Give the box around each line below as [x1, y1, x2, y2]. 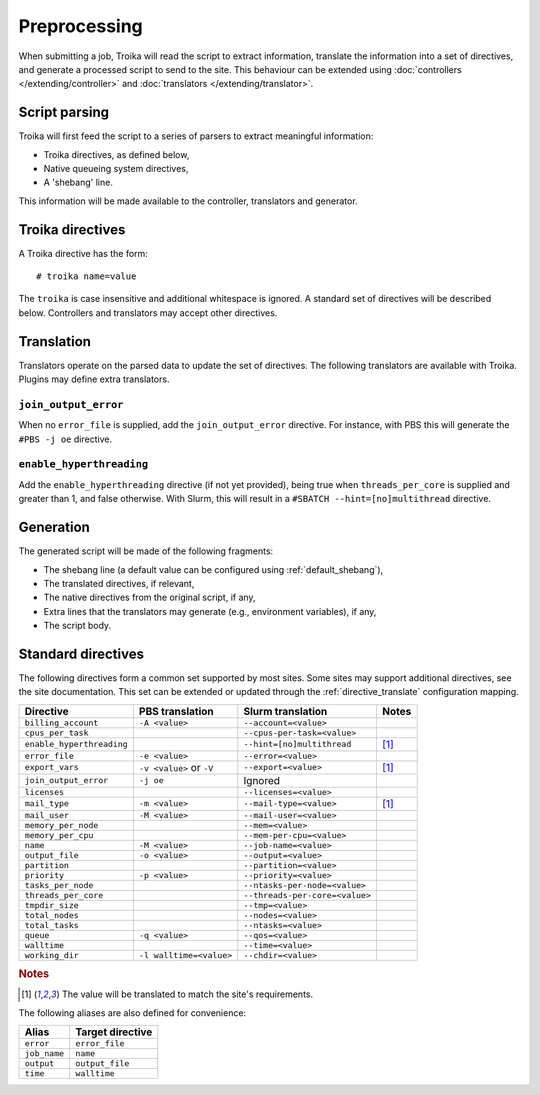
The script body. [43, 620, 112, 632]
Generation [18, 519, 90, 536]
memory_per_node [24, 820, 99, 830]
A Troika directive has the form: [18, 247, 149, 259]
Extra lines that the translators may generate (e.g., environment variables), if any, [43, 605, 377, 617]
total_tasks [24, 920, 79, 930]
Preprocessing [18, 15, 144, 37]
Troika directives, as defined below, [43, 148, 190, 160]
